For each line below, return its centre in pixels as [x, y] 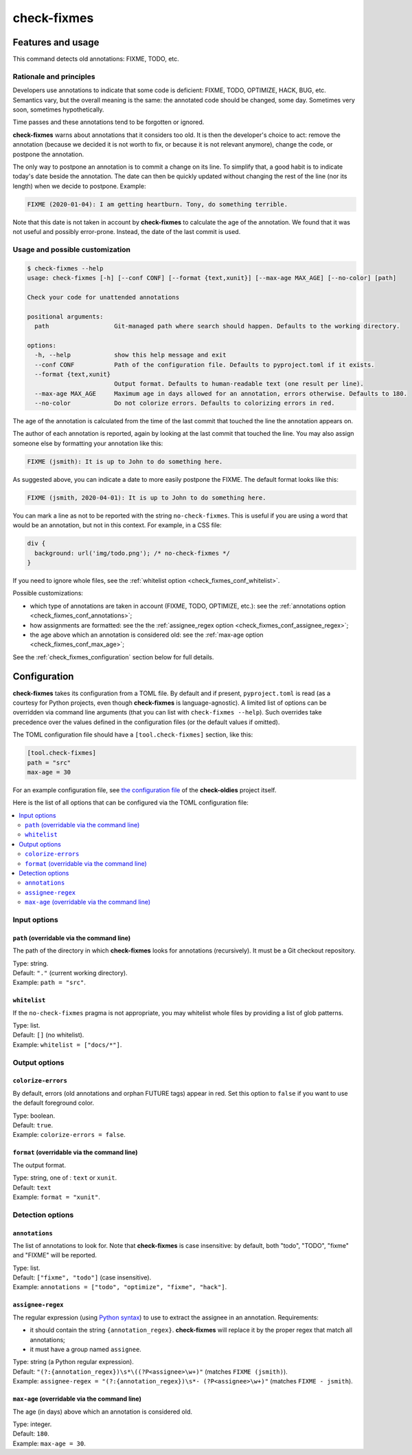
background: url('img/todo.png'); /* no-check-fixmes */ [132, 553]
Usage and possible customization [71, 249]
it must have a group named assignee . [86, 1350]
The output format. [39, 1165]
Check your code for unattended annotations [103, 297]
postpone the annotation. [48, 154]
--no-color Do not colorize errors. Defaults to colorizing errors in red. [185, 403]
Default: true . [33, 1125]
